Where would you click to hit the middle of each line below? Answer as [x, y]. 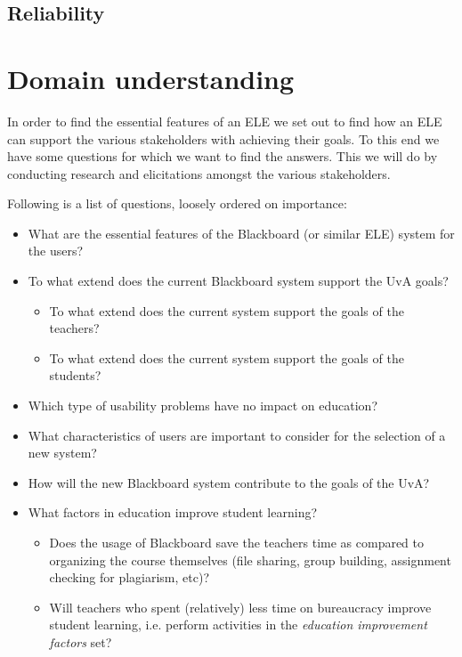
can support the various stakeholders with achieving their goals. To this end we [223, 138]
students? [75, 375]
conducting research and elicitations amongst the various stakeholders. [199, 173]
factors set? [81, 641]
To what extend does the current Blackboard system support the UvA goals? [238, 281]
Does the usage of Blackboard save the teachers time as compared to [237, 542]
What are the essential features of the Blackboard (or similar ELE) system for [241, 233]
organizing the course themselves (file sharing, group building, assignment [250, 560]
